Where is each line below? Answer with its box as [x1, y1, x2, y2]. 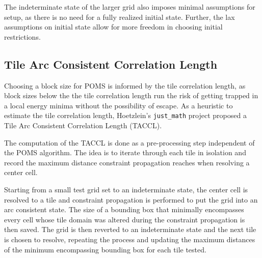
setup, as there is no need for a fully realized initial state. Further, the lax [4, 11, 235, 22]
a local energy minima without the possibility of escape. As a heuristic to [4, 100, 233, 110]
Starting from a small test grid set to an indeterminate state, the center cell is [4, 184, 248, 194]
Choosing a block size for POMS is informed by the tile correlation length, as [4, 80, 246, 91]
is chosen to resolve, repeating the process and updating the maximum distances [4, 234, 255, 244]
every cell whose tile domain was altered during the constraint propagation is [4, 214, 245, 224]
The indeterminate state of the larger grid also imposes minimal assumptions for [4, 2, 255, 12]
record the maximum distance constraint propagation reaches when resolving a [4, 157, 250, 167]
